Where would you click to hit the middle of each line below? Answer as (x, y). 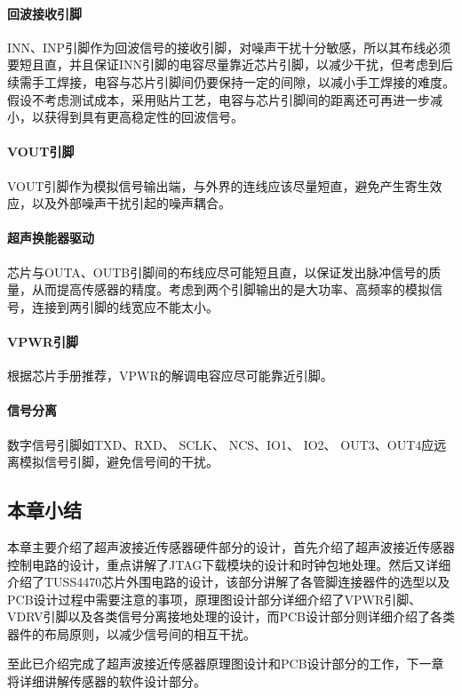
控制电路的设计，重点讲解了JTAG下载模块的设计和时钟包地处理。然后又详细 (229, 564)
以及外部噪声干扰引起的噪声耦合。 (131, 203)
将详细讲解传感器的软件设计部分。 (107, 681)
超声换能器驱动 (51, 238)
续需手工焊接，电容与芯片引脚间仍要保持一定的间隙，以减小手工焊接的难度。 (231, 81)
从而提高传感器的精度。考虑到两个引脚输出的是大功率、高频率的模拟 (231, 289)
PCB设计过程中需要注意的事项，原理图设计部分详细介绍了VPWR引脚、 (215, 599)
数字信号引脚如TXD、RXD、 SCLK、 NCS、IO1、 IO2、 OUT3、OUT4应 (221, 444)
